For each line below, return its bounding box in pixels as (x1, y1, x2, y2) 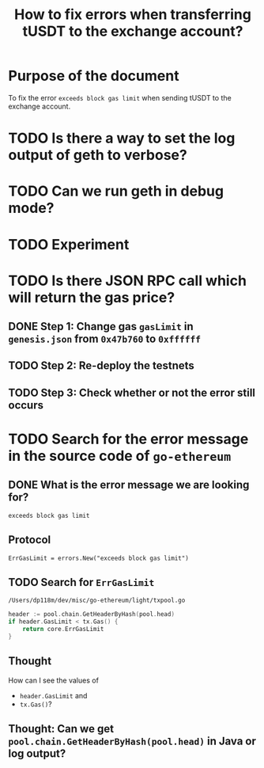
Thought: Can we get (8, 722, 115, 736)
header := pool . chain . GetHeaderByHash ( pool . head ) (8, 610, 175, 618)
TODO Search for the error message (8, 430, 249, 448)
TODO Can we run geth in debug (8, 182, 224, 200)
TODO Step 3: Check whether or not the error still (8, 386, 255, 399)
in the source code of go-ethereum (8, 447, 232, 465)
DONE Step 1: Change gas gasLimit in (8, 320, 194, 333)
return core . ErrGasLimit (22, 625, 104, 633)
